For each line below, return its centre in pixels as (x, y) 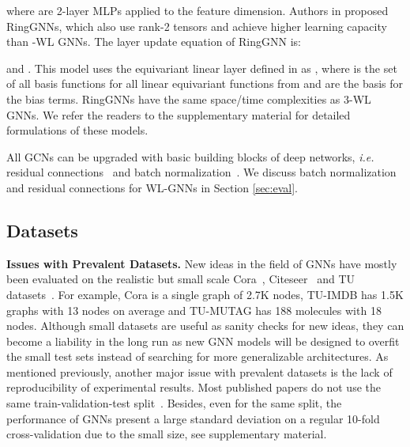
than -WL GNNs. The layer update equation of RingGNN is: (154, 42)
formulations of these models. (77, 130)
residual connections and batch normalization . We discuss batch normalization (201, 172)
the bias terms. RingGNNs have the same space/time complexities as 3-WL (189, 98)
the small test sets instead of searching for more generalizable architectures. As (197, 356)
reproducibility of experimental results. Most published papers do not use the (194, 387)
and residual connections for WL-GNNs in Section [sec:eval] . (152, 187)
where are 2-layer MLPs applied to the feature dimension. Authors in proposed (197, 10)
